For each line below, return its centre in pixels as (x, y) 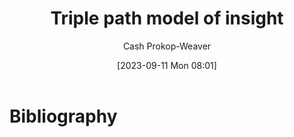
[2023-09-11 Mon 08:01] (167, 65)
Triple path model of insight (167, 18)
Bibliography (63, 116)
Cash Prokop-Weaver (167, 46)
